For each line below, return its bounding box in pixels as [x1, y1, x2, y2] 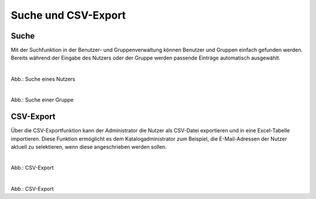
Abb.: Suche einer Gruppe [11, 96, 74, 103]
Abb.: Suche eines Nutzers [11, 75, 75, 82]
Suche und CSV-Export [11, 9, 126, 22]
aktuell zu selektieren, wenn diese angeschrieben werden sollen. [11, 143, 167, 150]
